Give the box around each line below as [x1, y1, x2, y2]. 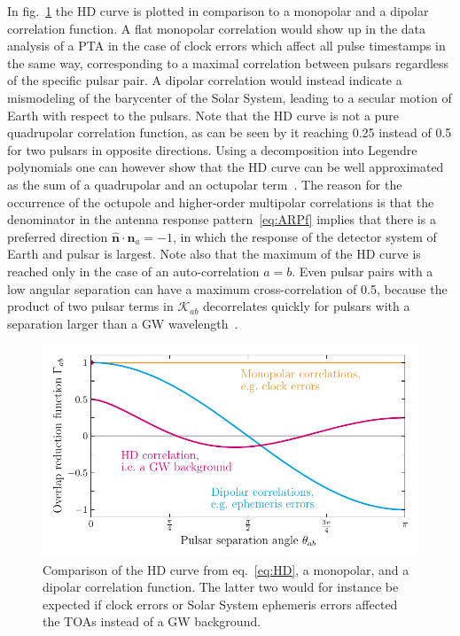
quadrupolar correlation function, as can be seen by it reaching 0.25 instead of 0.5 [7, 123, 452, 142]
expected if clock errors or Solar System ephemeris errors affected [43, 594, 398, 613]
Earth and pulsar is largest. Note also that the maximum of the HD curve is [7, 244, 421, 263]
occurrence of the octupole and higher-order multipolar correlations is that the [7, 192, 434, 211]
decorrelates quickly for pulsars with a [203, 297, 410, 315]
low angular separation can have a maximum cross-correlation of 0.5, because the [7, 279, 448, 298]
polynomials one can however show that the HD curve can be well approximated [7, 158, 444, 176]
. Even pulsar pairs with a [292, 261, 433, 280]
